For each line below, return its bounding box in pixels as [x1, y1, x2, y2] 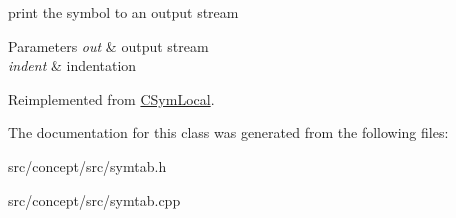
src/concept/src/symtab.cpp [8, 189, 181, 210]
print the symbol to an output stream [8, 2, 239, 22]
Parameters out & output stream [8, 35, 209, 56]
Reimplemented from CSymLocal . [8, 88, 215, 109]
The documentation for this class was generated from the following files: [8, 122, 449, 143]
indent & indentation [8, 55, 137, 76]
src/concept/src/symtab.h [8, 155, 167, 176]
